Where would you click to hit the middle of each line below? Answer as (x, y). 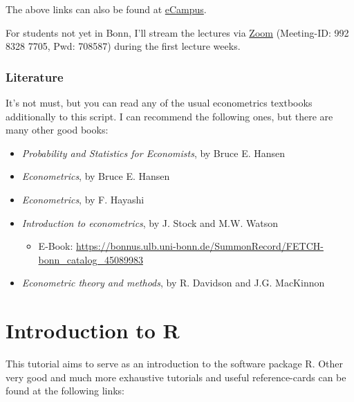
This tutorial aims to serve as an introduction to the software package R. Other (175, 364)
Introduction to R (93, 330)
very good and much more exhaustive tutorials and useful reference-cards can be (176, 377)
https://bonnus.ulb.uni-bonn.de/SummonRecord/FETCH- (200, 246)
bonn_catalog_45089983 (91, 259)
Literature (35, 76)
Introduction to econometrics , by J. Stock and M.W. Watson (150, 222)
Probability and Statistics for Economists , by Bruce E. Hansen (153, 153)
